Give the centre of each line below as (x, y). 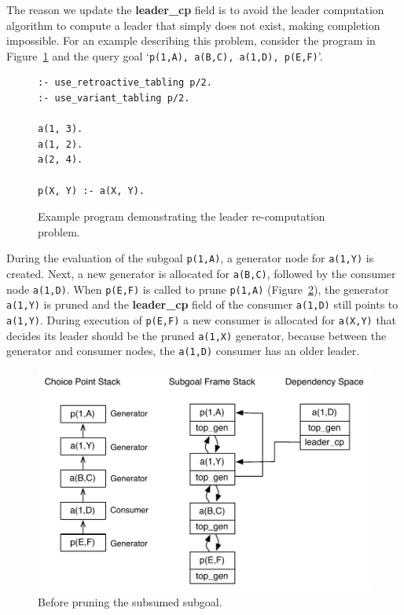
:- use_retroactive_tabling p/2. (125, 83)
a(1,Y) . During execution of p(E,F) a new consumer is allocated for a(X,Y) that (202, 320)
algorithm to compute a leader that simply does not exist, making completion (193, 25)
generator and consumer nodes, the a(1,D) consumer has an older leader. (183, 351)
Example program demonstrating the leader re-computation (182, 216)
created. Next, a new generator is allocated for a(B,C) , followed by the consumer (201, 274)
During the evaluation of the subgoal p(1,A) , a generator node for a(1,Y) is (190, 258)
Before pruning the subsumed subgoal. (130, 602)
